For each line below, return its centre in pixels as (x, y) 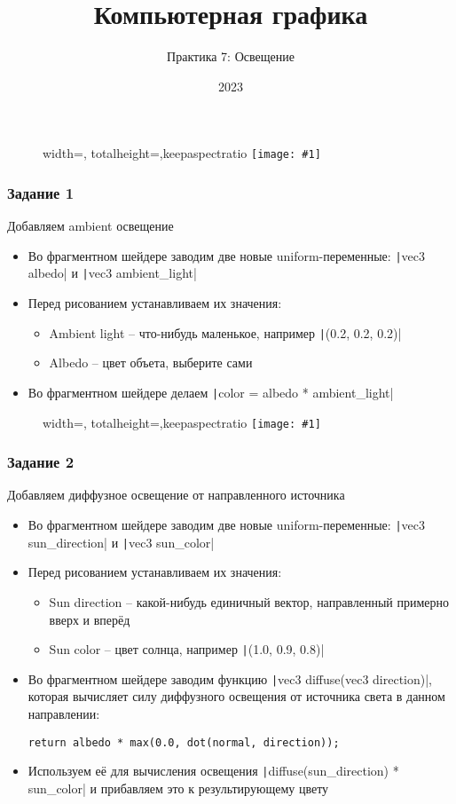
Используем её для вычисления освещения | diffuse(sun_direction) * (213, 771)
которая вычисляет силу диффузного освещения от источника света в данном (236, 696)
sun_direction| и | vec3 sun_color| (121, 542)
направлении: (64, 714)
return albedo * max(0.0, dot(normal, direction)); (184, 742)
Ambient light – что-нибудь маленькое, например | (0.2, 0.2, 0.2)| (225, 332)
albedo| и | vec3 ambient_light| (112, 273)
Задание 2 (41, 462)
